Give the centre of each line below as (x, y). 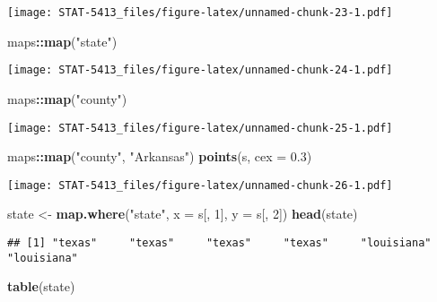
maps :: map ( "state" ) (62, 41)
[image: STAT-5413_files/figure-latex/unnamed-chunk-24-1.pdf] (200, 70)
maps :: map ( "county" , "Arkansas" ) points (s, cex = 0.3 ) (160, 156)
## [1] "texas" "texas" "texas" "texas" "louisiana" (219, 243)
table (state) (41, 286)
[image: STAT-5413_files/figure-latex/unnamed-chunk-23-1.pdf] (200, 13)
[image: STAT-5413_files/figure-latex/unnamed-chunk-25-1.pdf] (200, 128)
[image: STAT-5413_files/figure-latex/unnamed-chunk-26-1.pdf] (200, 185)
